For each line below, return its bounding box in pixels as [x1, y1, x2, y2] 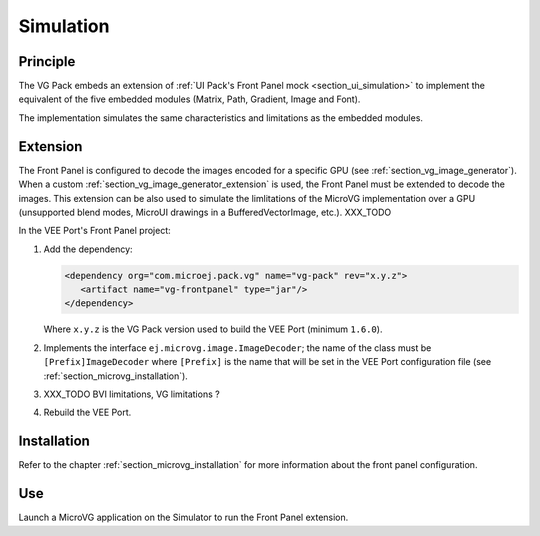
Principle [18, 53, 76, 70]
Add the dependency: [43, 243, 134, 255]
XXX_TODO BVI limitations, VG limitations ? [43, 388, 220, 400]
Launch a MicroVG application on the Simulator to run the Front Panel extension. [18, 511, 349, 524]
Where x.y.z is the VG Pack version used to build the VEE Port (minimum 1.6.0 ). [43, 323, 383, 335]
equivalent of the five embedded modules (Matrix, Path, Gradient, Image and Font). [18, 93, 361, 105]
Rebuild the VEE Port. [43, 406, 132, 419]
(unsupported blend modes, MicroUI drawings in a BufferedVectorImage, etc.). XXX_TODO [18, 206, 392, 218]
